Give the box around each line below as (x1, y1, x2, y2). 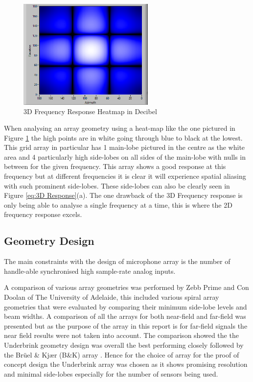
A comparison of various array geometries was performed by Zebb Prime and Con (4, 282, 249, 292)
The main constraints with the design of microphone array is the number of (4, 256, 230, 266)
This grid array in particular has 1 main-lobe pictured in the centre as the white (4, 142, 245, 152)
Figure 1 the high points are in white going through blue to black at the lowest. (4, 132, 243, 143)
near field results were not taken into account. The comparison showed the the (4, 330, 239, 340)
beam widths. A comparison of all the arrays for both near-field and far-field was (4, 311, 246, 321)
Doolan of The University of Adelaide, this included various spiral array (4, 291, 219, 302)
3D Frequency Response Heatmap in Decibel (23, 106, 157, 117)
